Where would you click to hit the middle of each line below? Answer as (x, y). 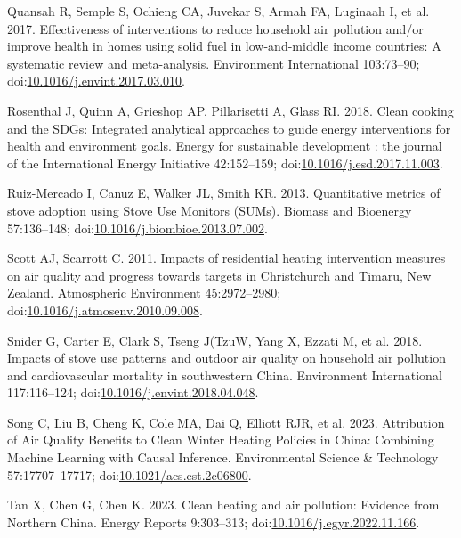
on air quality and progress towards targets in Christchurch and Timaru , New (219, 275)
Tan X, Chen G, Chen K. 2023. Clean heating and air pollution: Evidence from (223, 505)
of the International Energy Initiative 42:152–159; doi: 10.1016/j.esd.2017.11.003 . (225, 163)
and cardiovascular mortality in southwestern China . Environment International (225, 375)
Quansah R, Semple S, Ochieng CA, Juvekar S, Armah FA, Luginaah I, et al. (218, 11)
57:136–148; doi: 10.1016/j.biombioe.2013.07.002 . (137, 228)
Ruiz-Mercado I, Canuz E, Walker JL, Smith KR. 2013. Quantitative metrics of (224, 193)
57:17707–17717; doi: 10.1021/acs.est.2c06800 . (129, 474)
